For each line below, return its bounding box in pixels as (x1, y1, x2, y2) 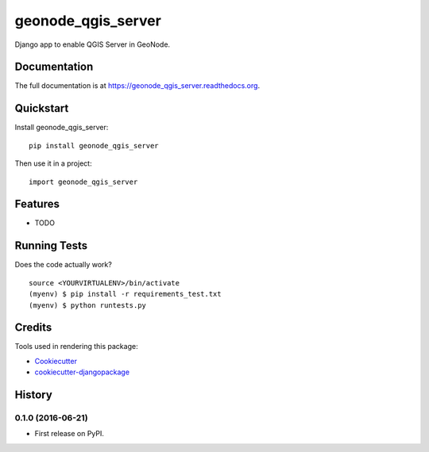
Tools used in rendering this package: (14, 342, 138, 351)
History (14, 389, 53, 402)
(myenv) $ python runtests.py (29, 301, 147, 309)
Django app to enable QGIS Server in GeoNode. (14, 40, 171, 49)
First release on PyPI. (34, 429, 105, 439)
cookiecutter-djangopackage (34, 367, 130, 377)
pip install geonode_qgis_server (29, 141, 159, 150)
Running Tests (14, 239, 87, 253)
